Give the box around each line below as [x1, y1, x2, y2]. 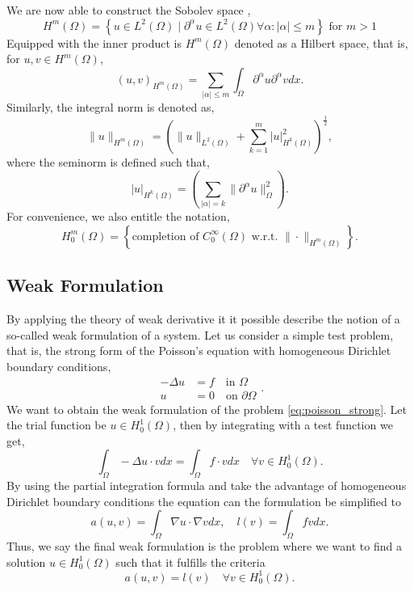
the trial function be [6, 416, 107, 433]
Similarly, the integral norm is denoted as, [6, 99, 215, 116]
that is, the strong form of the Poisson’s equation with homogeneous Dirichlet [6, 342, 391, 359]
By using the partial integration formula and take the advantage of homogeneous [6, 477, 407, 494]
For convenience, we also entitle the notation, [6, 208, 230, 225]
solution [6, 553, 46, 570]
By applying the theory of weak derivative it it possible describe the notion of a [6, 310, 400, 327]
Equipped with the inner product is [6, 34, 182, 51]
